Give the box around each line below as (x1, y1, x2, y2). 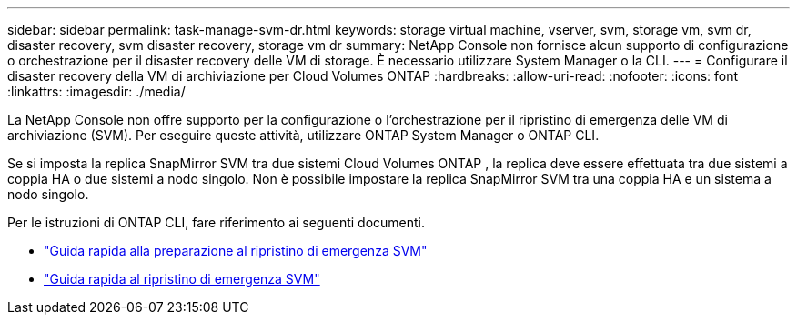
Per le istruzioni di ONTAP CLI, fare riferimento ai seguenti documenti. (7, 215, 426, 230)
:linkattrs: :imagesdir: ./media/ (7, 84, 186, 99)
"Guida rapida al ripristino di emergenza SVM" (44, 271, 320, 287)
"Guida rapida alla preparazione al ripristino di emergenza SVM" (44, 243, 428, 258)
